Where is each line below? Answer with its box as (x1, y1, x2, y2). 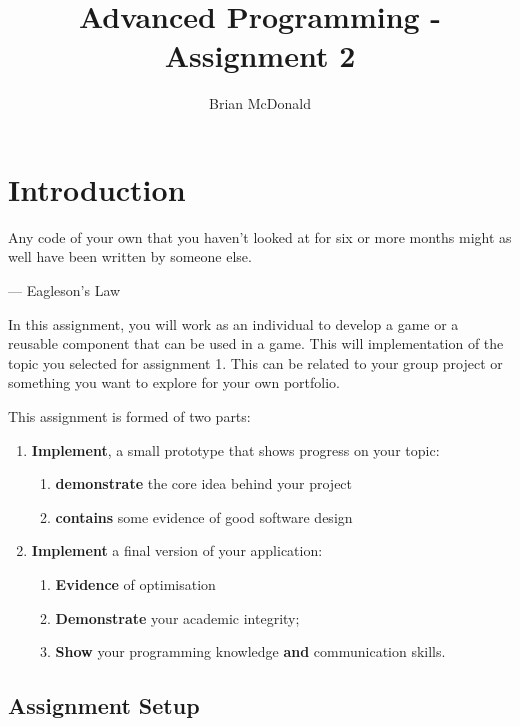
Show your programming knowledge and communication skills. (55, 641, 446, 662)
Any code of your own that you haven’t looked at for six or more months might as (8, 226, 512, 247)
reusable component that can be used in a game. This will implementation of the (8, 333, 504, 354)
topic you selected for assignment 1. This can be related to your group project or (8, 352, 503, 373)
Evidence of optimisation (55, 573, 216, 594)
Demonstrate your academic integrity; (55, 607, 300, 628)
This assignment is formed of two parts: (8, 406, 251, 426)
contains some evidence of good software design (55, 506, 353, 527)
